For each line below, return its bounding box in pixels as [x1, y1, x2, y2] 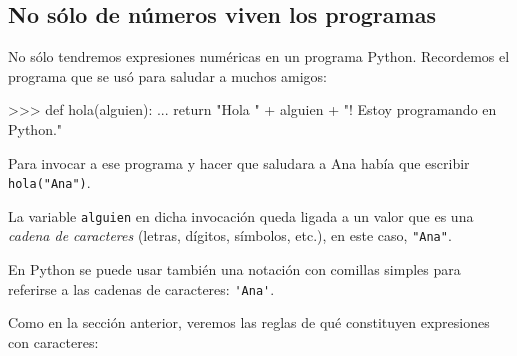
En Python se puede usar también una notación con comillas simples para [8, 259, 461, 280]
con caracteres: [8, 331, 99, 352]
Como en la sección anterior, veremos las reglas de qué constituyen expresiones [8, 312, 490, 333]
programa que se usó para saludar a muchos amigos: [8, 65, 328, 86]
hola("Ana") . [8, 172, 91, 193]
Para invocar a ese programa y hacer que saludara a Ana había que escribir [8, 152, 470, 173]
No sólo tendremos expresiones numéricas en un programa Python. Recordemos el [8, 46, 510, 67]
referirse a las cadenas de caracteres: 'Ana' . [8, 278, 275, 299]
